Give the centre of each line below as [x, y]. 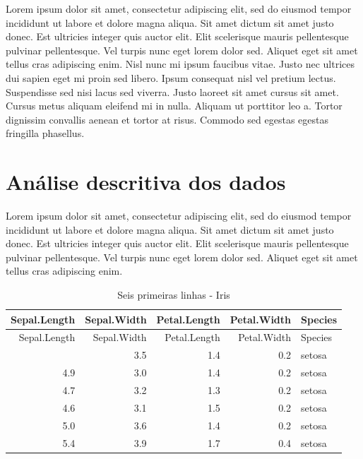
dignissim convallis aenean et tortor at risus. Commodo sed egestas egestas [167, 119]
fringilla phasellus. [45, 133]
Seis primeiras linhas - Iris [174, 295]
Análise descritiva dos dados [146, 182]
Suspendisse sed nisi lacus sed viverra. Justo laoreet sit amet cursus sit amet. [172, 91]
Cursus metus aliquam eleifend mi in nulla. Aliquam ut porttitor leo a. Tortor [174, 106]
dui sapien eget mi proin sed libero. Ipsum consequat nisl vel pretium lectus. [171, 77]
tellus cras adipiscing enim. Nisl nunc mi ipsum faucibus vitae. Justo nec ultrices [180, 64]
